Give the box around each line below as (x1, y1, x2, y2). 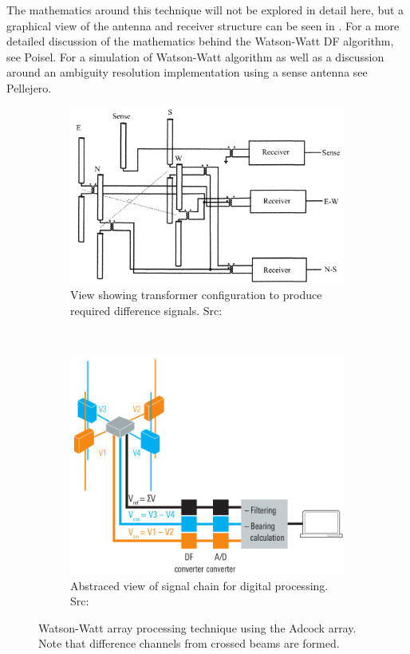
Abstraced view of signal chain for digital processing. (70, 577, 329, 593)
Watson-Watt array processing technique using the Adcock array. (38, 619, 357, 636)
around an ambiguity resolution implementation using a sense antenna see (6, 64, 368, 81)
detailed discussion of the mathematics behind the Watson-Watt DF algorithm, (6, 33, 394, 49)
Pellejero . (6, 79, 52, 96)
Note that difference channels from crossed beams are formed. (38, 635, 340, 652)
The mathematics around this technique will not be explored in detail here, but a (6, 2, 404, 18)
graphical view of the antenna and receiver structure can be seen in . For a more (6, 17, 400, 33)
